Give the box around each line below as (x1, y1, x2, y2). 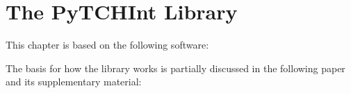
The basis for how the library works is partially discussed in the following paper (6, 60, 345, 75)
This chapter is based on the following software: (6, 37, 209, 52)
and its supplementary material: (6, 74, 142, 89)
